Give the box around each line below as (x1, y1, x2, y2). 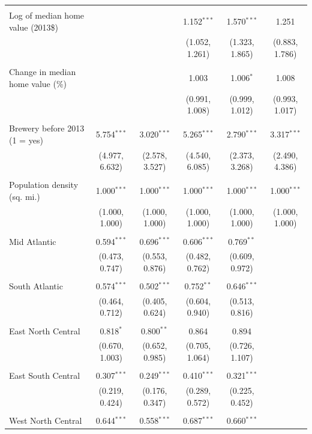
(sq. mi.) (9, 190, 40, 202)
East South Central (9, 369, 80, 382)
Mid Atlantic (9, 235, 56, 247)
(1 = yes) (9, 133, 43, 146)
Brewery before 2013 (9, 122, 85, 134)
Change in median (9, 65, 76, 78)
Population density (9, 178, 79, 191)
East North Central (9, 324, 80, 337)
